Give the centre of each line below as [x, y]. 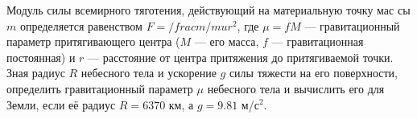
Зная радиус [36, 73]
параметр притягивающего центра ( [93, 41]
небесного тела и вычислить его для [296, 88]
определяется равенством [81, 25]
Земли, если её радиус [61, 104]
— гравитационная [318, 41]
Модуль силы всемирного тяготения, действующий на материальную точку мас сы [208, 10]
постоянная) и [41, 57]
